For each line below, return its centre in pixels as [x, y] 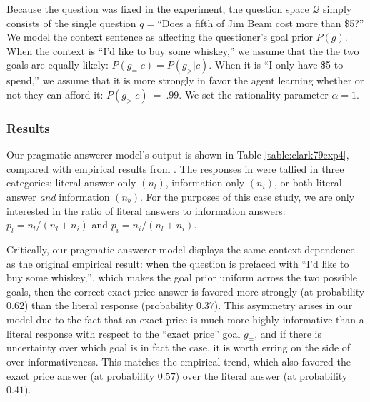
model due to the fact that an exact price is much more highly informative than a [185, 319]
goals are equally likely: [57, 65]
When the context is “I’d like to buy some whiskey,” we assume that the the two [183, 50]
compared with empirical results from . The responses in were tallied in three [175, 168]
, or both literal [308, 182]
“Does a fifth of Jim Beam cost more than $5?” [261, 22]
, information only [205, 182]
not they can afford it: [55, 94]
